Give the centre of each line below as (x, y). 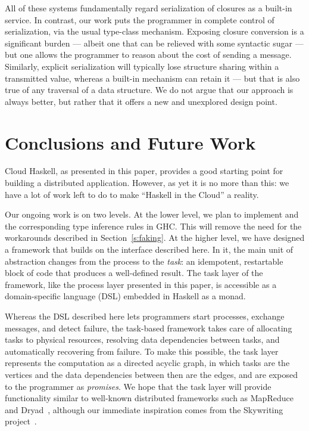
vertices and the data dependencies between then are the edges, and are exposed (151, 374)
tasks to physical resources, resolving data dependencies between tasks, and (142, 339)
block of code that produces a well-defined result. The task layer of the (134, 273)
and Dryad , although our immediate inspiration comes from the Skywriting (144, 409)
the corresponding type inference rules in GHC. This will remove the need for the (153, 226)
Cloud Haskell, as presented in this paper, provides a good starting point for (144, 171)
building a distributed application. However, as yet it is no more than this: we (147, 183)
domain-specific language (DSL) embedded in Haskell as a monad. (125, 296)
